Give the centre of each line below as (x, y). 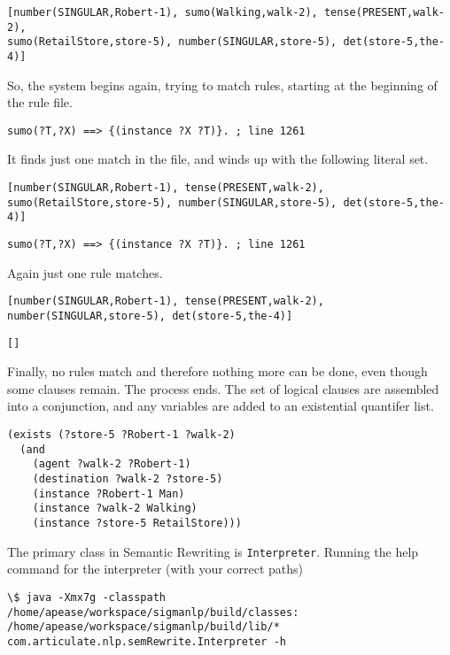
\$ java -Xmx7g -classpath (86, 597)
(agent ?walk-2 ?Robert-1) (112, 464)
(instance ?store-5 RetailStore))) (137, 523)
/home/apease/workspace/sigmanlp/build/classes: (153, 612)
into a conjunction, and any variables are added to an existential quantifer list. (221, 406)
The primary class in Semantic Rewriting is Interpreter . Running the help (213, 551)
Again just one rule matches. (85, 272)
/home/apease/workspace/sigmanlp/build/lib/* (144, 627)
